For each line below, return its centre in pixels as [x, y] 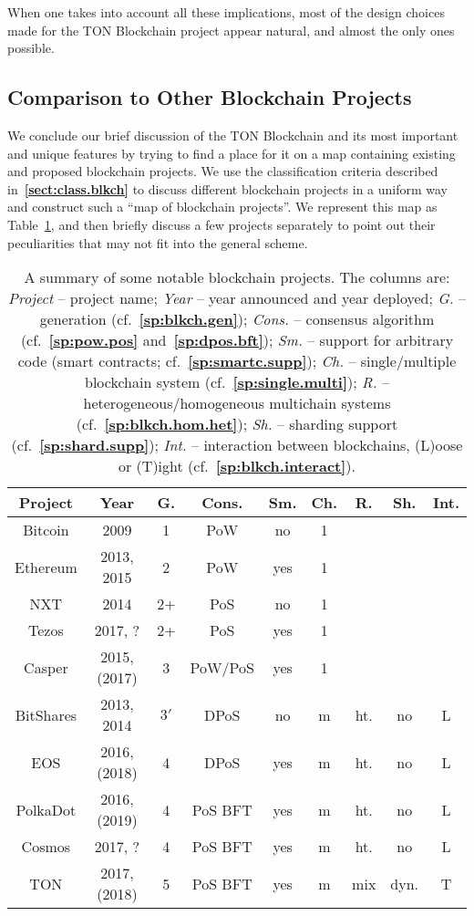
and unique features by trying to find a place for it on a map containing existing [232, 153]
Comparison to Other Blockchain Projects [210, 97]
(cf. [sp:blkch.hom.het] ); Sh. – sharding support [237, 424]
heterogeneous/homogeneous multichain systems [237, 403]
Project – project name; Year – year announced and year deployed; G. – [237, 298]
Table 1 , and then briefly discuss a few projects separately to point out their [222, 224]
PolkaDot [46, 809]
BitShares [46, 714]
